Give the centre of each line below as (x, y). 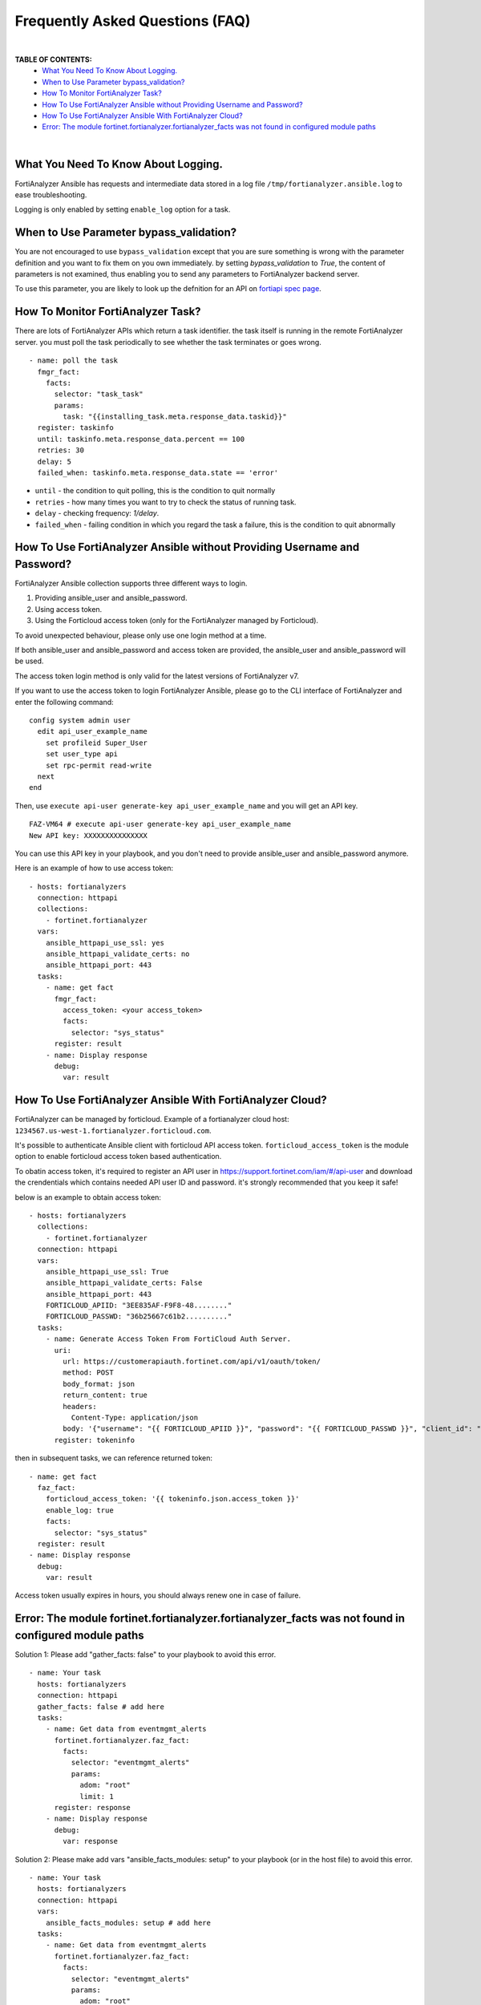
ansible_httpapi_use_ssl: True (107, 1272)
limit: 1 (97, 1796)
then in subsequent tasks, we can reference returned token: (113, 1458)
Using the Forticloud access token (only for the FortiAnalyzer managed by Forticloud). (177, 621)
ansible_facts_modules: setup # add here (128, 1922)
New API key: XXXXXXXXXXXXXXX (89, 835)
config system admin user (80, 721)
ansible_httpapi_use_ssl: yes (105, 943)
